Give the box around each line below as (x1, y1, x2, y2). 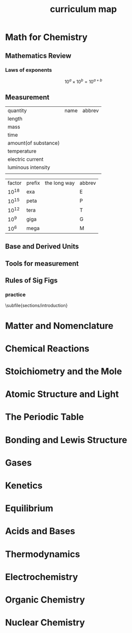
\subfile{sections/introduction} (5, 303, 68, 309)
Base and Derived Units (5, 242, 79, 251)
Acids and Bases (5, 526, 75, 537)
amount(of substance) (7, 140, 60, 147)
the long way (44, 180, 75, 187)
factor (7, 180, 22, 187)
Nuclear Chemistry (5, 617, 85, 629)
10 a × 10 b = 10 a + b (64, 77, 103, 84)
